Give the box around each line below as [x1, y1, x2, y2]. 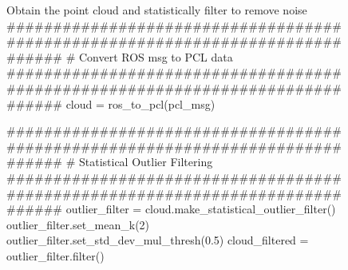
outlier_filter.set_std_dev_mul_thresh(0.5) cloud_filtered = [6, 232, 309, 248]
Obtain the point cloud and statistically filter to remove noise [6, 2, 307, 18]
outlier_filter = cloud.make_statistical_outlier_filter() [65, 201, 336, 217]
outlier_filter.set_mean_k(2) [6, 216, 150, 232]
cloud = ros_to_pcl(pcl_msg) [65, 95, 216, 112]
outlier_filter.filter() [6, 247, 105, 264]
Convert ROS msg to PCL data [78, 48, 233, 65]
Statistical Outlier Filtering [78, 153, 213, 170]
